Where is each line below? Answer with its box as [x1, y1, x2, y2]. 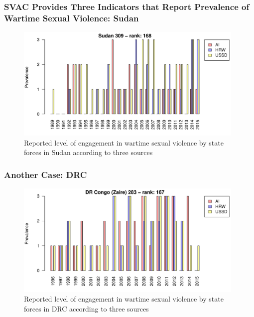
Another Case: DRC [4, 168, 87, 180]
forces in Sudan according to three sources [24, 147, 153, 158]
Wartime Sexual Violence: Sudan [4, 11, 139, 24]
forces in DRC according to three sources [24, 304, 149, 314]
